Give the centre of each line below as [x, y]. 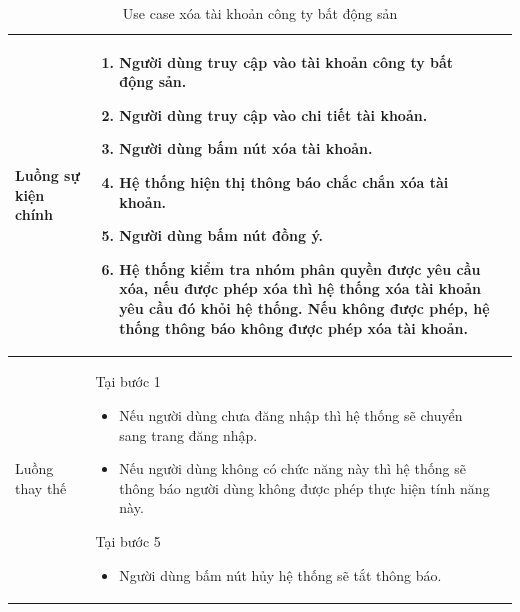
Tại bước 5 [128, 540]
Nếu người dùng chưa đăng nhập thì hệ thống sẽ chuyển [291, 414]
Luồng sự [47, 174]
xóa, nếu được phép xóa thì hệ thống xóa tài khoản [300, 288]
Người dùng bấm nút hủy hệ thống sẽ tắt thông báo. [280, 574]
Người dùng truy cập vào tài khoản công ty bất [286, 61]
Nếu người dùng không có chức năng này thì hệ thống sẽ [292, 468]
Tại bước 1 [128, 381]
